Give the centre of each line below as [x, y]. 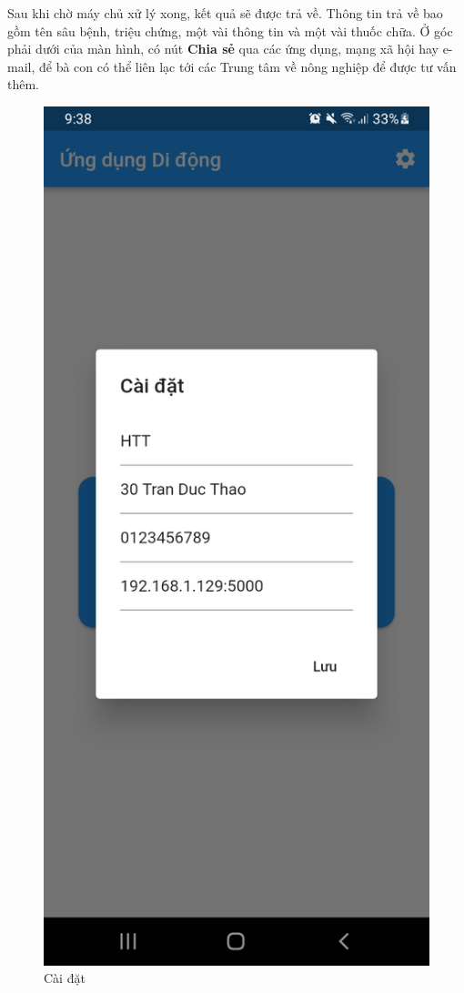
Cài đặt [65, 978]
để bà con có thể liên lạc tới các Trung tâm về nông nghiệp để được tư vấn [247, 66]
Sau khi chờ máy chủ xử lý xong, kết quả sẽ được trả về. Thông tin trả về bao [225, 13]
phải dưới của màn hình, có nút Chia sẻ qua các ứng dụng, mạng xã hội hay [223, 49]
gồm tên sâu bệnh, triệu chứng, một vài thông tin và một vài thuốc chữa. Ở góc [230, 30]
